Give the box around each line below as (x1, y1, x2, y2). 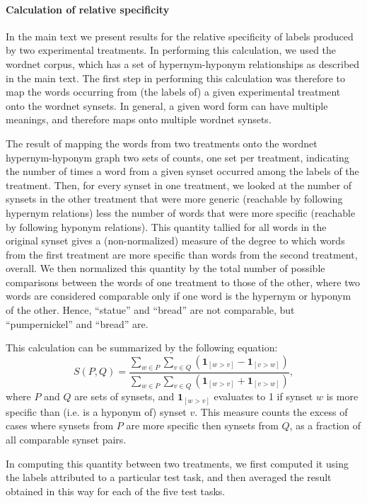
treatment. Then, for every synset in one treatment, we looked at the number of (6, 177, 352, 192)
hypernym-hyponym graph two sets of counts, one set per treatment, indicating (6, 149, 349, 164)
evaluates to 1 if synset (214, 389, 313, 404)
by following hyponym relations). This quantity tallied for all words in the (6, 219, 327, 234)
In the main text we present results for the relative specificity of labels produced (6, 28, 354, 43)
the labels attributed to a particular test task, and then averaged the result (6, 470, 332, 485)
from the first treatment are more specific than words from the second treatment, (6, 247, 358, 261)
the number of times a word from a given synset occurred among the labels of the (6, 164, 359, 179)
